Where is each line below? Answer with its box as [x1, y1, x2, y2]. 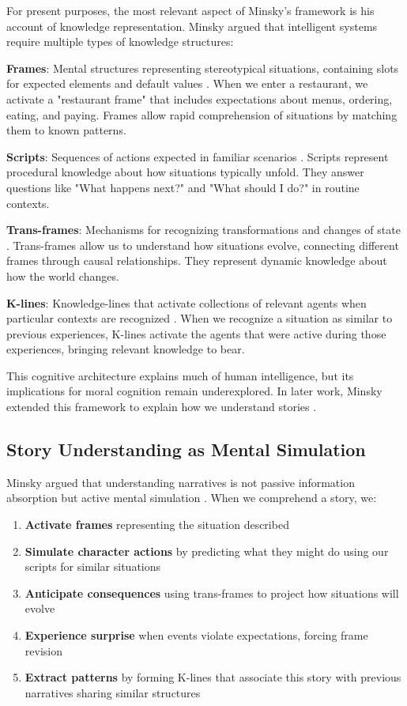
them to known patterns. [6, 122, 126, 138]
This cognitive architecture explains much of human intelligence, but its [6, 367, 354, 383]
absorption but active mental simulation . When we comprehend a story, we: [6, 489, 377, 506]
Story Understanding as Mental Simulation [6, 437, 366, 462]
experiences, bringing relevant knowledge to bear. [6, 341, 245, 357]
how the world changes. [6, 267, 119, 284]
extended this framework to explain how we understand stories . [6, 398, 317, 415]
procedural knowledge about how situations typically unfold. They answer [6, 164, 364, 180]
